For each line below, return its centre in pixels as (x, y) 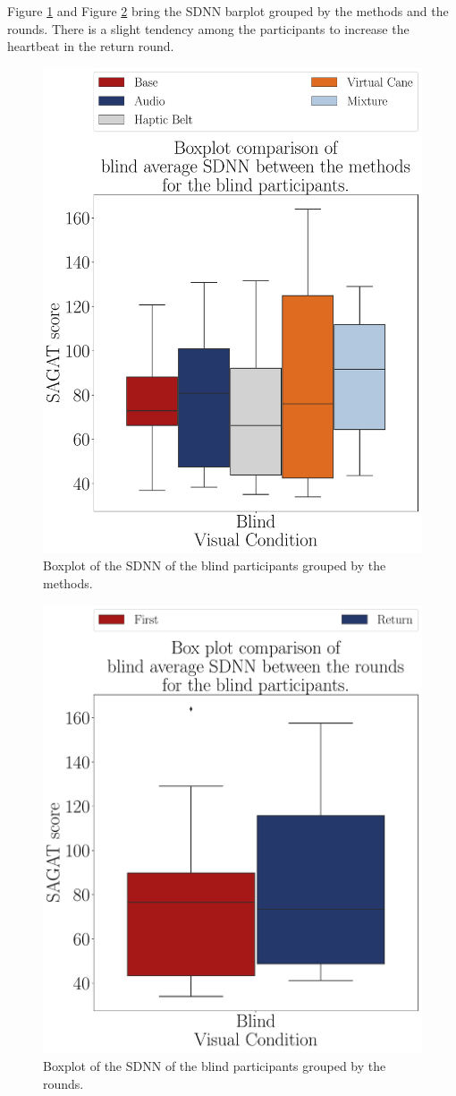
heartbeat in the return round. (91, 46)
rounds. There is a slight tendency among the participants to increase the (208, 28)
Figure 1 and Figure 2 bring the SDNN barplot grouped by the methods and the (228, 11)
